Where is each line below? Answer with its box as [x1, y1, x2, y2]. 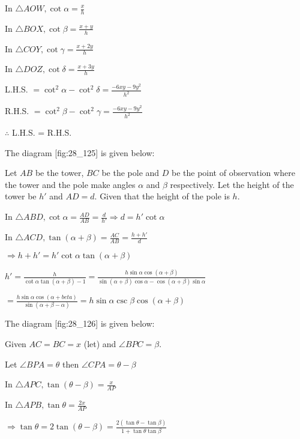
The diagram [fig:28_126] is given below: [5, 317, 155, 330]
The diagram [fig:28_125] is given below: [5, 146, 155, 159]
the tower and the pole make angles [5, 178, 136, 190]
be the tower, [35, 166, 84, 179]
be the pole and [101, 166, 160, 179]
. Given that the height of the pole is [94, 190, 230, 202]
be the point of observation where [171, 166, 295, 179]
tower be [5, 190, 37, 202]
